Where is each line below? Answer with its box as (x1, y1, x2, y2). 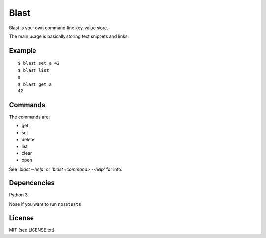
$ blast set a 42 (18, 60, 60, 66)
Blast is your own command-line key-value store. (9, 25, 108, 30)
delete (21, 136, 34, 142)
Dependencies (9, 179, 55, 187)
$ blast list (18, 67, 49, 73)
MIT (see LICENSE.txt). (9, 227, 56, 233)
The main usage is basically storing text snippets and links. (9, 33, 129, 39)
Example (9, 46, 36, 55)
